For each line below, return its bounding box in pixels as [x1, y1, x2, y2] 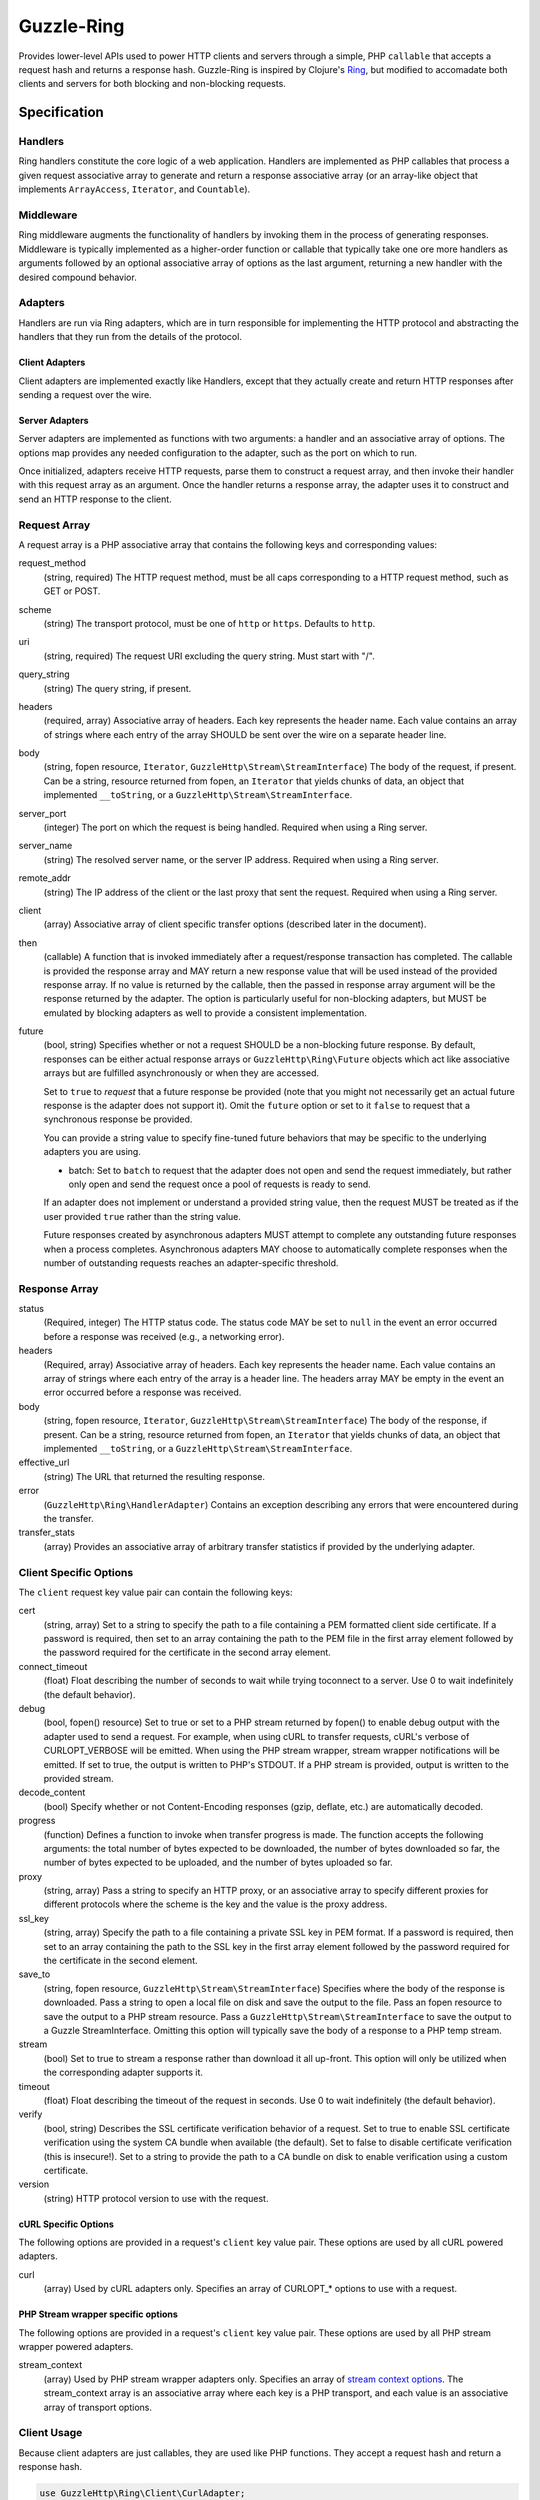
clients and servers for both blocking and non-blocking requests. [18, 78, 287, 90]
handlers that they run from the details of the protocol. [18, 331, 242, 343]
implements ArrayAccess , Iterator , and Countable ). [18, 183, 251, 195]
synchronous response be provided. [43, 1113, 193, 1125]
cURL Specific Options [18, 2218, 114, 2230]
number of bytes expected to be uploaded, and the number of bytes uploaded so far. [43, 1856, 394, 1869]
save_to [18, 1968, 51, 1980]
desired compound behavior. [18, 271, 137, 283]
